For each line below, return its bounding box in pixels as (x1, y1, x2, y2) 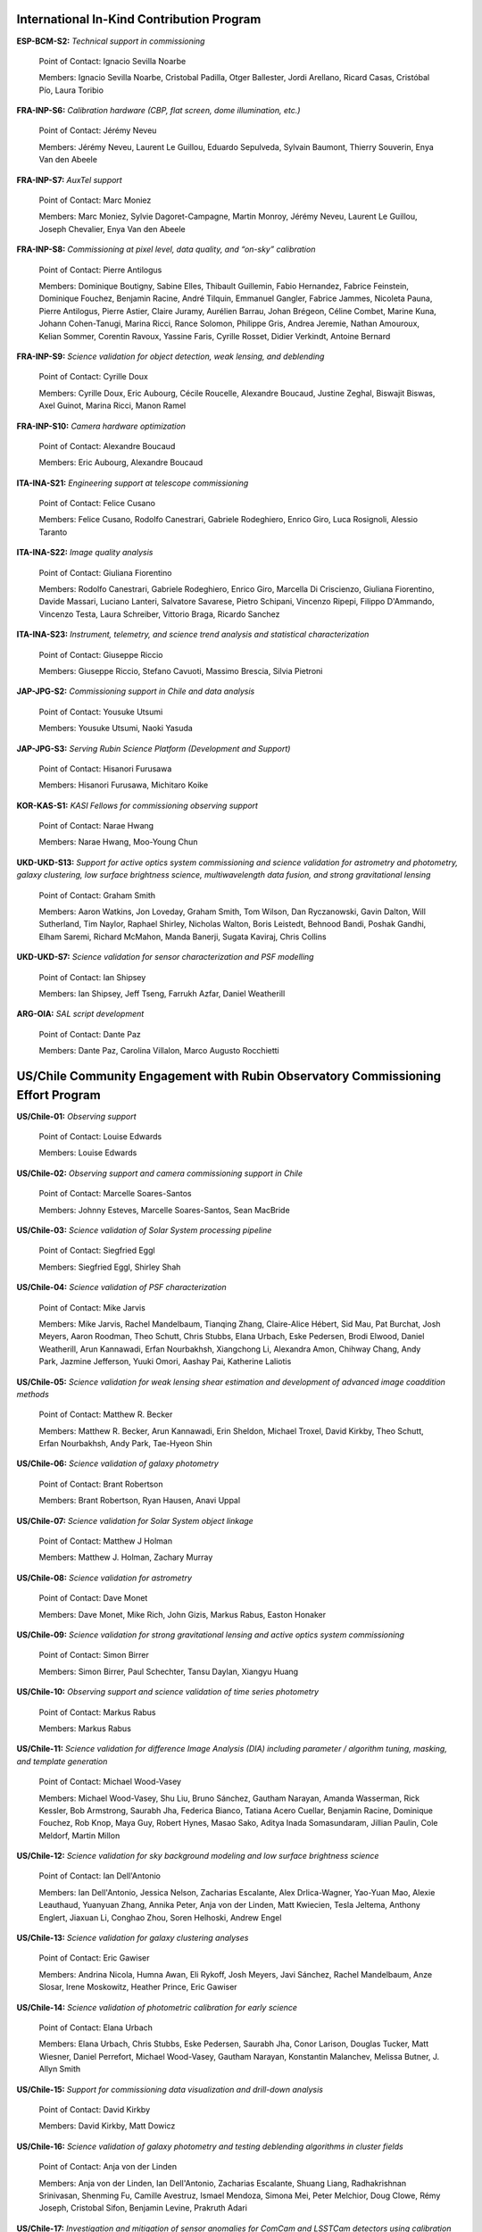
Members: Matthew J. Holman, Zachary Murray (38, 1552, 213, 1562)
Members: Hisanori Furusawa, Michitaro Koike (38, 779, 209, 790)
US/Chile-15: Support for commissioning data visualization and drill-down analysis (16, 2084, 323, 2095)
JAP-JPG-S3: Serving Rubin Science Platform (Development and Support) (16, 743, 291, 754)
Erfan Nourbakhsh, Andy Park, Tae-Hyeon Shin (38, 1438, 213, 1449)
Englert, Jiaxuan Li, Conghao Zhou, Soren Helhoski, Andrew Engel (38, 1911, 282, 1923)
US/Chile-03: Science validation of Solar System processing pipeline (16, 1225, 272, 1236)
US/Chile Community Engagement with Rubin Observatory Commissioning (16, 1068, 442, 1084)
